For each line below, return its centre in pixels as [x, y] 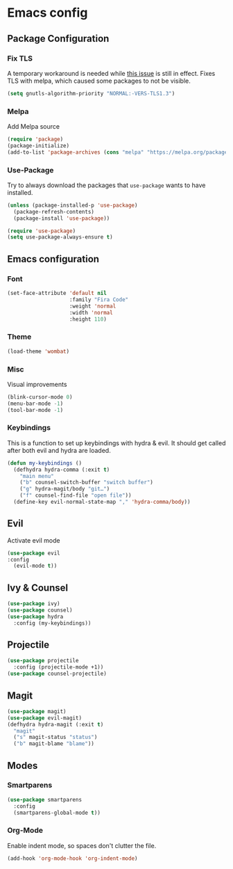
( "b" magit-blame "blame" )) [54, 744]
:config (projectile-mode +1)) [59, 667]
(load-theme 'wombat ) [38, 351]
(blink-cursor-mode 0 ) [40, 397]
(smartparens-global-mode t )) [57, 813]
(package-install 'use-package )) [62, 218]
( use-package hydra [35, 616]
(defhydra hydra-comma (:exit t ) [62, 470]
